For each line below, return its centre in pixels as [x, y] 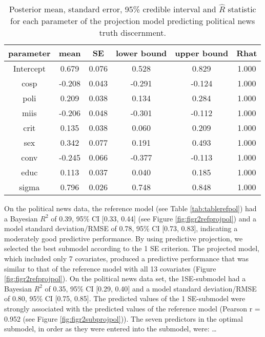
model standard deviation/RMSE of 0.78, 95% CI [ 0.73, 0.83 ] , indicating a [121, 228]
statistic [242, 9]
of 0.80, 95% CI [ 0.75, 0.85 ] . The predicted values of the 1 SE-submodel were [125, 298]
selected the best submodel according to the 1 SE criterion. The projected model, [132, 248]
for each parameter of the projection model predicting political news [133, 21]
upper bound [202, 53]
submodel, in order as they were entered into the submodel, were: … [110, 329]
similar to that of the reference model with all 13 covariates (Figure [110, 268]
